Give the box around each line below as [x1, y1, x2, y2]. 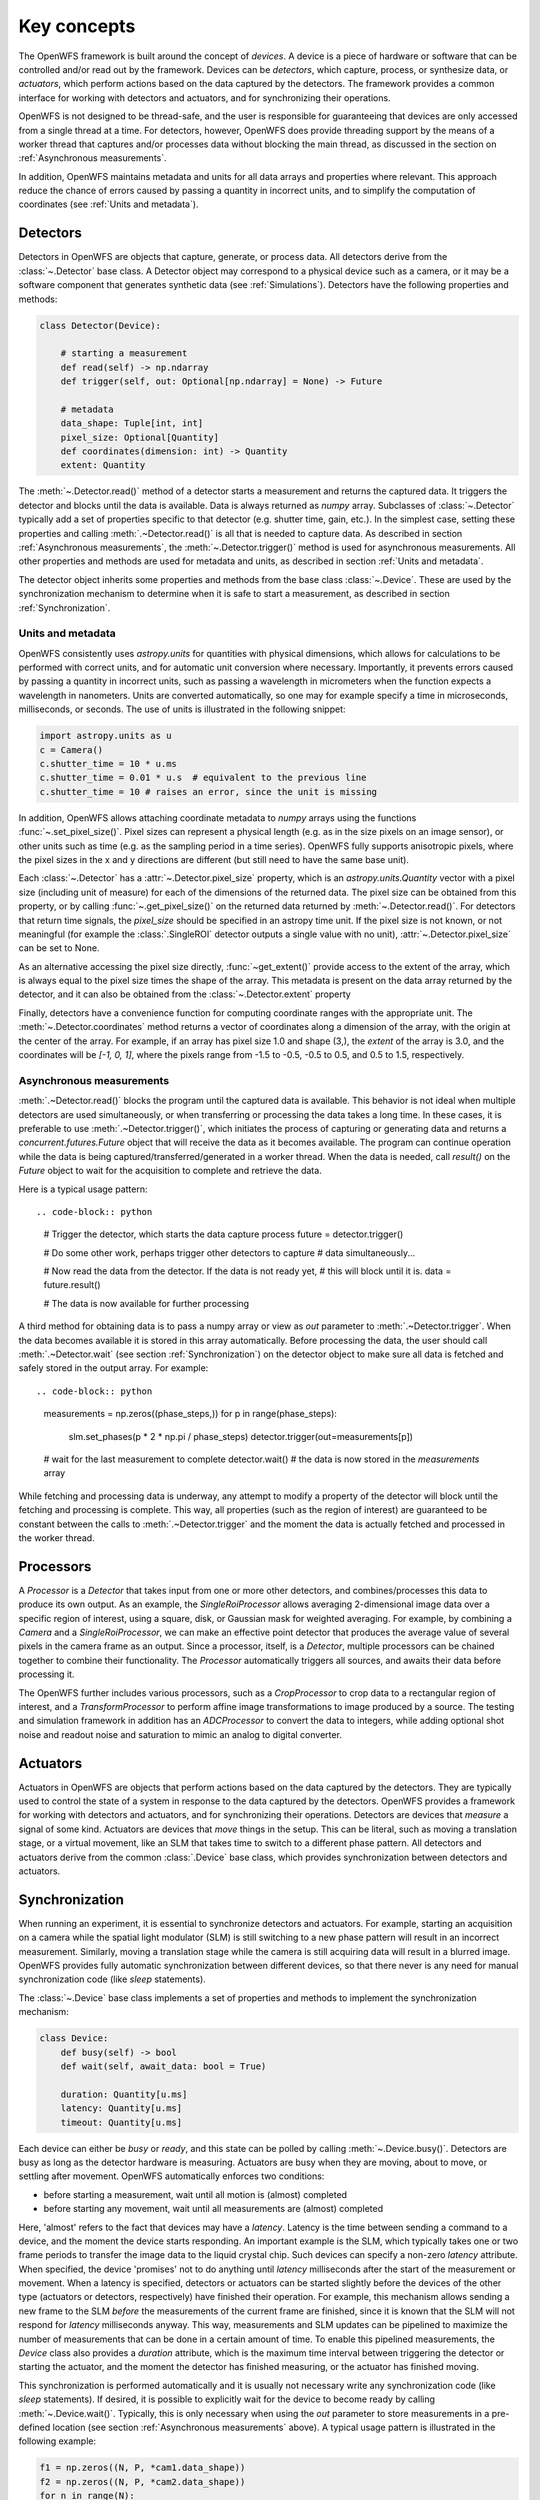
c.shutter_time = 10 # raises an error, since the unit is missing [39, 786, 378, 797]
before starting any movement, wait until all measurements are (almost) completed [43, 2203, 384, 2215]
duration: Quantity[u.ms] [60, 2088, 188, 2100]
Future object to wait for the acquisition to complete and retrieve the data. [18, 1165, 322, 1177]
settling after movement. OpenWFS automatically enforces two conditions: [18, 2170, 325, 2182]
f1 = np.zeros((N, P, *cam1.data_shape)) [39, 2462, 246, 2474]
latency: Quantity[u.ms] [60, 2103, 183, 2114]
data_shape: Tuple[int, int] [60, 418, 204, 429]
